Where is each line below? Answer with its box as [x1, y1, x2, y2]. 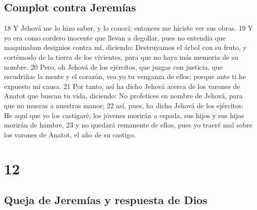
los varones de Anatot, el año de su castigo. [4, 129, 136, 139]
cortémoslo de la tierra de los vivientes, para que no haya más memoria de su [4, 51, 239, 62]
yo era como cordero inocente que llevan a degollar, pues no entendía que [4, 32, 226, 42]
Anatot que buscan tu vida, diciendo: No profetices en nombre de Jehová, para [4, 90, 243, 101]
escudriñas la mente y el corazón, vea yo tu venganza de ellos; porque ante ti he [4, 71, 246, 82]
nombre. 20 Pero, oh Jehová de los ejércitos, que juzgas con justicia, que [4, 61, 223, 72]
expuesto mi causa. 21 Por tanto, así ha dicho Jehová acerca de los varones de [4, 81, 240, 91]
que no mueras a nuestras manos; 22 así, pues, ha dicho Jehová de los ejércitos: [4, 100, 244, 110]
